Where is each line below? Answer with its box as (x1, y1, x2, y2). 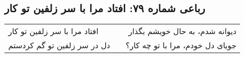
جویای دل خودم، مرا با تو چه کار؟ (125, 39, 237, 51)
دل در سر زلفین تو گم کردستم (8, 39, 110, 51)
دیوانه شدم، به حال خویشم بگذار (128, 25, 237, 37)
